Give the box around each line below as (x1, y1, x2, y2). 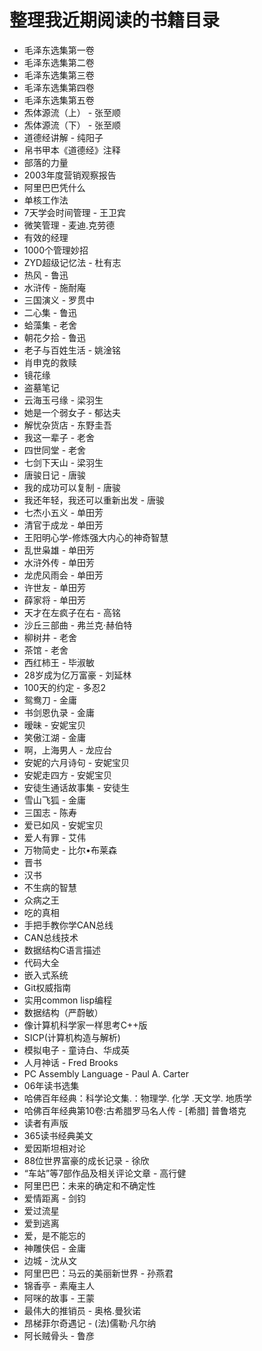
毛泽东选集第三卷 (23, 69, 95, 81)
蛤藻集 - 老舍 (23, 319, 78, 331)
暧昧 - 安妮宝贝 (23, 719, 87, 731)
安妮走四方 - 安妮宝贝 (23, 769, 113, 781)
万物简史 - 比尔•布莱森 (23, 844, 117, 856)
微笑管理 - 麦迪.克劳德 (23, 219, 116, 231)
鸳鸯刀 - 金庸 (23, 694, 78, 706)
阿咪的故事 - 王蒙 (23, 1292, 96, 1304)
